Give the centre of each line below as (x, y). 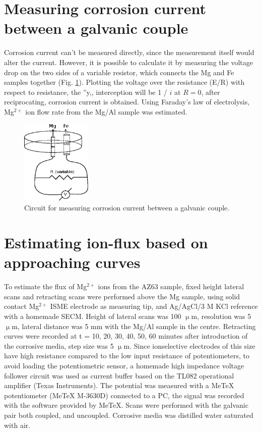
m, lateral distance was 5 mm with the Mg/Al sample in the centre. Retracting (134, 326)
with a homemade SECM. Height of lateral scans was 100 (93, 316)
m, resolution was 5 (221, 316)
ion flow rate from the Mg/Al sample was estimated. (106, 111)
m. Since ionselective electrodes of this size (189, 345)
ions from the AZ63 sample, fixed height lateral (171, 286)
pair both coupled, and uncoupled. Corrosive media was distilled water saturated (129, 415)
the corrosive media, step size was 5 (59, 345)
